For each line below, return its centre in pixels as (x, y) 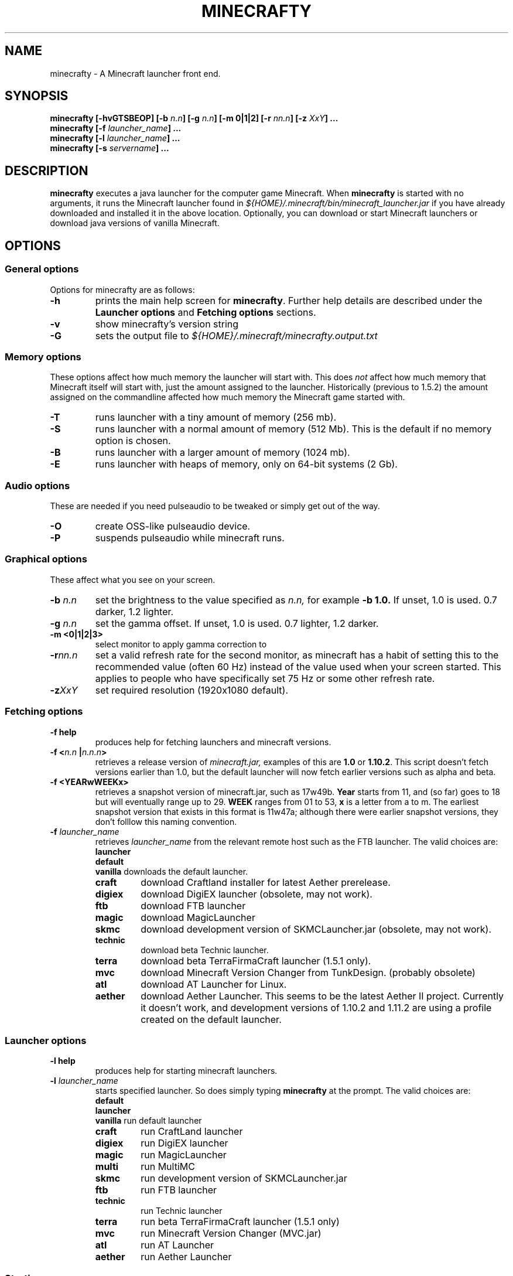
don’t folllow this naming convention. (166, 821)
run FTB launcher (179, 1190)
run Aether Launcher (186, 1257)
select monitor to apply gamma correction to (181, 644)
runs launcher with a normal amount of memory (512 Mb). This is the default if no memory (293, 429)
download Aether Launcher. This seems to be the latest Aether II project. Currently (322, 996)
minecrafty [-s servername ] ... (110, 148)
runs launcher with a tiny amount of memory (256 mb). (216, 417)
